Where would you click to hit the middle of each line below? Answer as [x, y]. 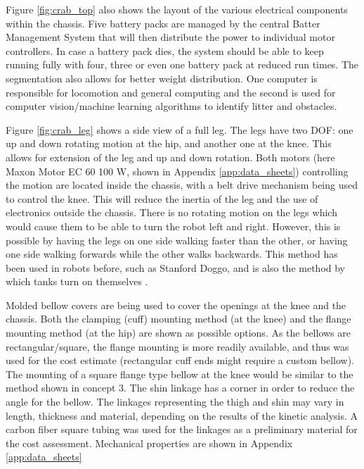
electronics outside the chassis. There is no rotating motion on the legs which [171, 212]
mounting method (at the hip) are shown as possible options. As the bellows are [178, 333]
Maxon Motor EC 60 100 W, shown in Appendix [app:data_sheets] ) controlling [177, 171]
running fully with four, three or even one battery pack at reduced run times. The [182, 64]
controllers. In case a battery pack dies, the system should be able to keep [165, 50]
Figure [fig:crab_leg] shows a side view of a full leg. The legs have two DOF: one [180, 129]
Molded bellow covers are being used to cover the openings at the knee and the [176, 305]
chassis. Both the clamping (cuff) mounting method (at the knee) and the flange [178, 319]
